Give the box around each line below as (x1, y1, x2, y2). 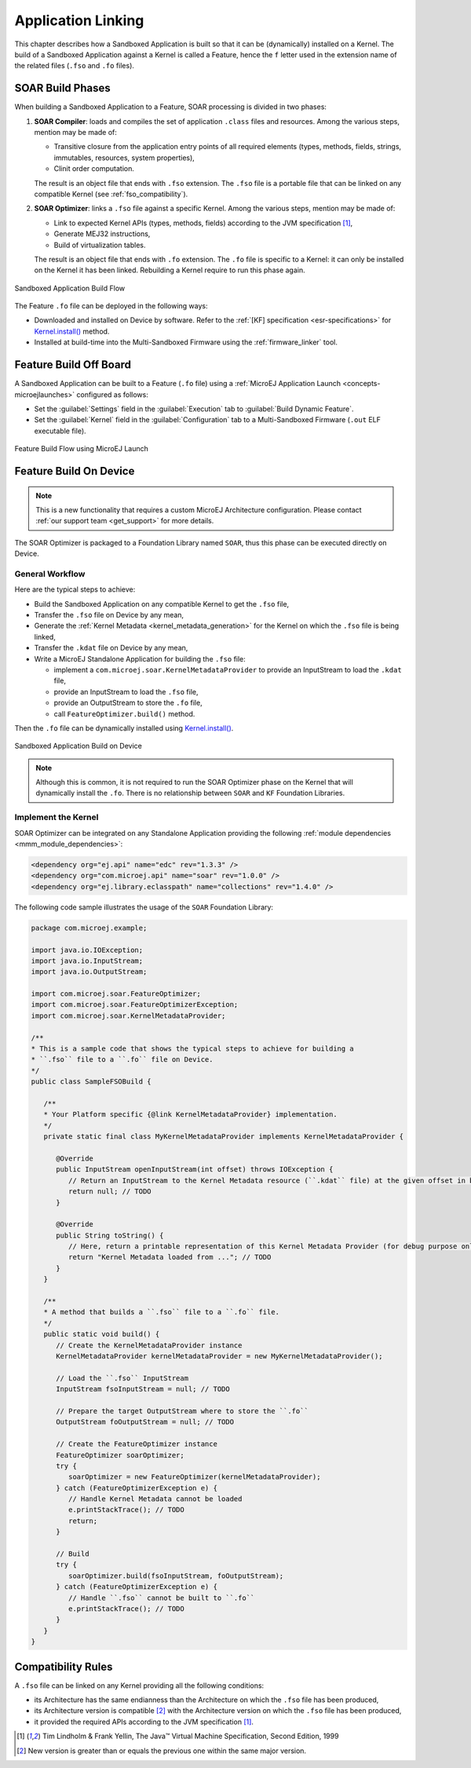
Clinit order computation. (53, 164, 135, 173)
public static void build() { (43, 1330, 160, 1339)
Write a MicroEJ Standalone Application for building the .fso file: (34, 654, 246, 663)
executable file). (34, 426, 86, 436)
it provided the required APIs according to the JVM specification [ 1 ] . (34, 1717, 254, 1726)
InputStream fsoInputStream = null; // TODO (56, 1385, 231, 1394)
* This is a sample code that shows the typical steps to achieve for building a (31, 1044, 355, 1053)
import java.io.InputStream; (31, 956, 144, 965)
